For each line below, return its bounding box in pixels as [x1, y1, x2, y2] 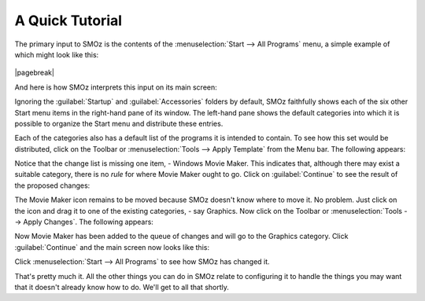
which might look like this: [14, 50, 99, 59]
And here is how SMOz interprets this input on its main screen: [14, 83, 218, 92]
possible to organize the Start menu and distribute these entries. [14, 119, 224, 128]
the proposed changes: [14, 181, 91, 190]
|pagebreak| [14, 68, 55, 78]
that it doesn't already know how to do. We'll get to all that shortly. [14, 282, 230, 292]
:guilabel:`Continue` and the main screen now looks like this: [14, 242, 210, 251]
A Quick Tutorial [14, 12, 122, 29]
